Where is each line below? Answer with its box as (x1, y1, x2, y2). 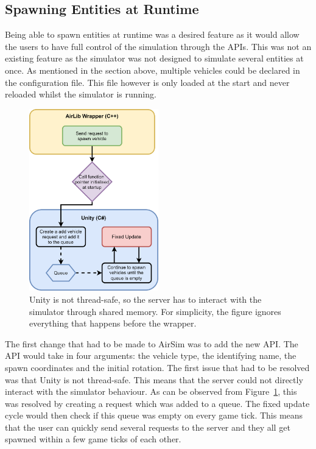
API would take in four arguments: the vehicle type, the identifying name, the (5, 349, 297, 362)
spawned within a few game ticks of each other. (5, 433, 181, 445)
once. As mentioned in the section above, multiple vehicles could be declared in (5, 63, 300, 76)
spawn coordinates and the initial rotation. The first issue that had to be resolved (5, 361, 310, 373)
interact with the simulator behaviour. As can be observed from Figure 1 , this (5, 385, 297, 398)
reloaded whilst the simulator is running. (5, 88, 156, 101)
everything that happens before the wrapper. (29, 317, 197, 330)
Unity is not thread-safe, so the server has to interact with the (29, 292, 262, 305)
